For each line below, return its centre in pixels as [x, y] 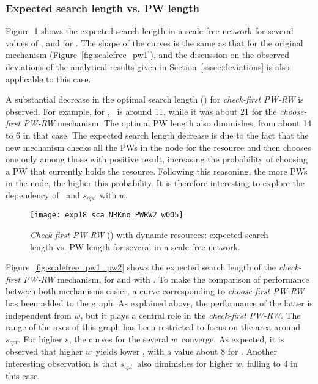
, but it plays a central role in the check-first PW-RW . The [190, 315]
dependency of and [43, 194]
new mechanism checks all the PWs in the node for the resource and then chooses [158, 147]
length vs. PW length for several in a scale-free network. [135, 246]
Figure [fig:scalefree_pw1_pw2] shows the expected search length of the [141, 267]
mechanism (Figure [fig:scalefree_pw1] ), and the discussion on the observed [147, 55]
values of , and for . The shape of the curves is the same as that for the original [154, 42]
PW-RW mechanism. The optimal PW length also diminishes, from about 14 [168, 123]
